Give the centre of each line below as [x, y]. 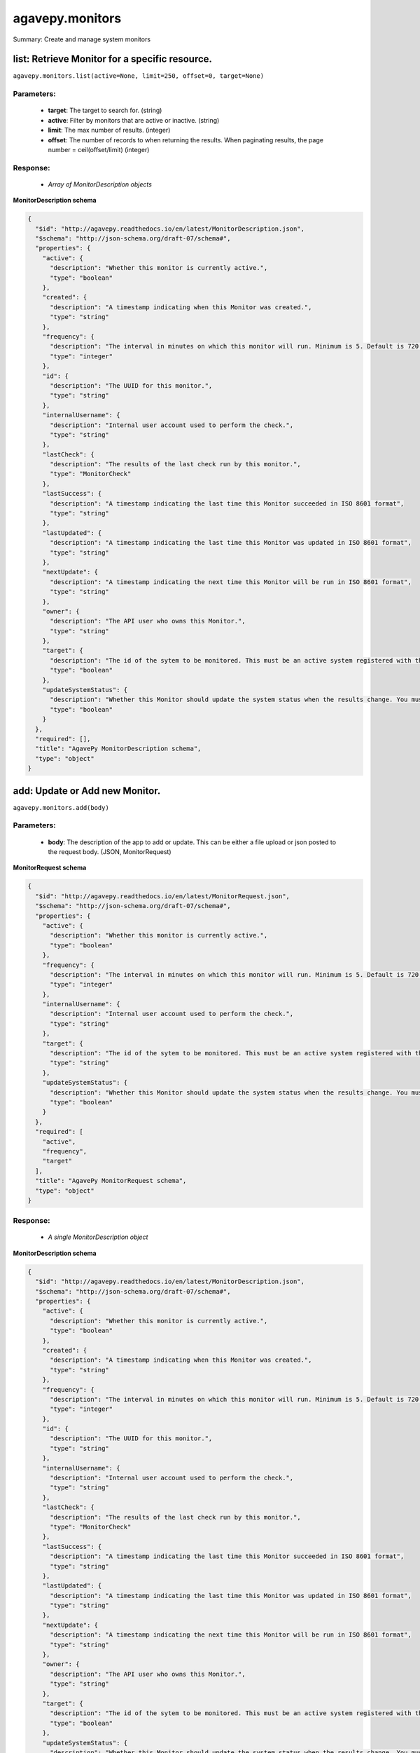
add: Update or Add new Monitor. [87, 791]
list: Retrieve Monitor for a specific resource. [113, 59]
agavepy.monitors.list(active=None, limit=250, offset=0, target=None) [139, 76]
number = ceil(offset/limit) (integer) [99, 149]
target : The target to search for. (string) [105, 110]
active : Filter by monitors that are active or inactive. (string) [134, 120]
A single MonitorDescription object [98, 1237]
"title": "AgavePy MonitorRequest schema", [111, 1181]
